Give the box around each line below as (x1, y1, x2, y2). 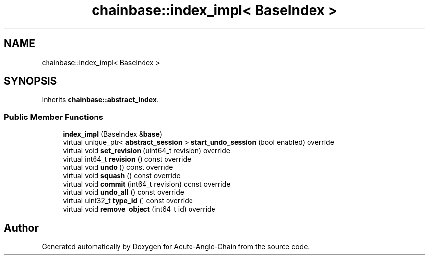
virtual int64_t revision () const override (63, 155, 191, 164)
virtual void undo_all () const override (63, 188, 184, 197)
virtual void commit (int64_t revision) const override (63, 180, 231, 188)
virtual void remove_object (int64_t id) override (63, 205, 215, 213)
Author (4, 221, 39, 234)
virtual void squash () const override (63, 171, 181, 180)
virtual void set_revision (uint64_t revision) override (63, 146, 230, 155)
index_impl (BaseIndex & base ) (63, 130, 163, 139)
